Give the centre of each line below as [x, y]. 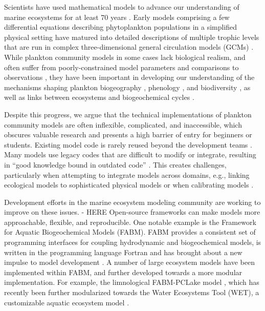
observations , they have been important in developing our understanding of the [129, 77]
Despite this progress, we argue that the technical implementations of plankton [128, 114]
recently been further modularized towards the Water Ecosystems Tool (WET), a [132, 292]
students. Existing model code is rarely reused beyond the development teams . [128, 144]
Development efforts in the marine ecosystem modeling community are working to [132, 202]
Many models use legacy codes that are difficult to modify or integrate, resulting [130, 154]
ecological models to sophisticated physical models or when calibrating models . [129, 185]
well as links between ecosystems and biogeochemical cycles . [99, 97]
